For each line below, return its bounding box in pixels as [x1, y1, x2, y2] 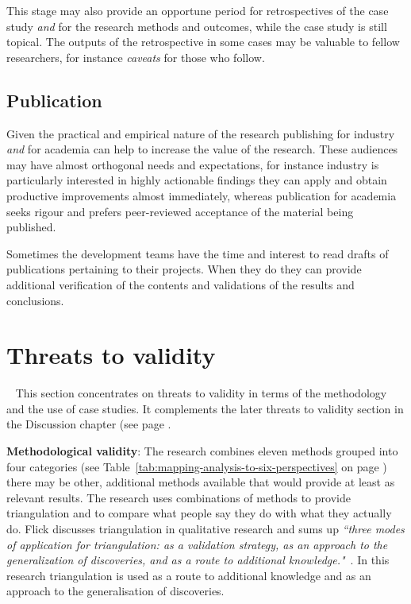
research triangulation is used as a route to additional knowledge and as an [6, 567, 371, 583]
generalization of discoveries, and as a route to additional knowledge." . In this [6, 552, 390, 568]
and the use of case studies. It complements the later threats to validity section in [6, 400, 404, 416]
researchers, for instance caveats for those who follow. [6, 48, 265, 65]
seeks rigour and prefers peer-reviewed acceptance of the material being [6, 203, 354, 219]
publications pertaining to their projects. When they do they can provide [6, 261, 362, 277]
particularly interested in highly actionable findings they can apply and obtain [6, 172, 387, 188]
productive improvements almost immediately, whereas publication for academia [6, 187, 397, 203]
